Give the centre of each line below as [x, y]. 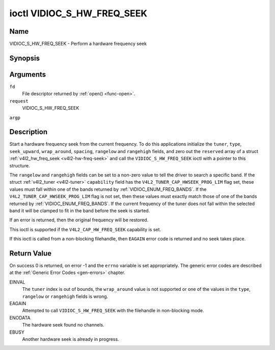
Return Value [31, 253]
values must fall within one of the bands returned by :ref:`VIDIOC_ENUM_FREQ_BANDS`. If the [108, 189]
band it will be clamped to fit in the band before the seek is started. [80, 210]
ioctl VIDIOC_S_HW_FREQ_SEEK [78, 13]
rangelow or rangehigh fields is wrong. [65, 296]
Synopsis [25, 58]
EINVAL [17, 282]
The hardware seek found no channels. [63, 325]
